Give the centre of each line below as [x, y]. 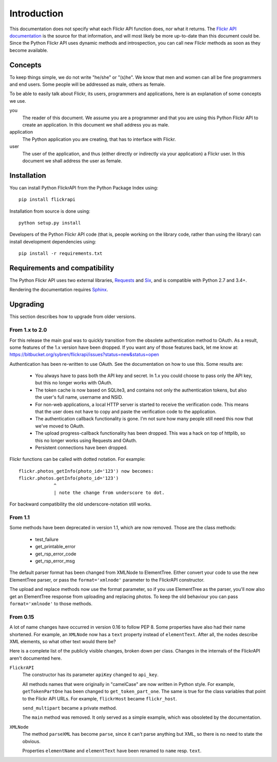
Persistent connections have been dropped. [81, 448]
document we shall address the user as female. [72, 161]
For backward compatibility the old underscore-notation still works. [81, 504]
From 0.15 [22, 617]
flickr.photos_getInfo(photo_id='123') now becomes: [86, 471]
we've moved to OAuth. [60, 426]
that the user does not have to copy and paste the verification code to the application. [126, 412]
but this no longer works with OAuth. [74, 383]
